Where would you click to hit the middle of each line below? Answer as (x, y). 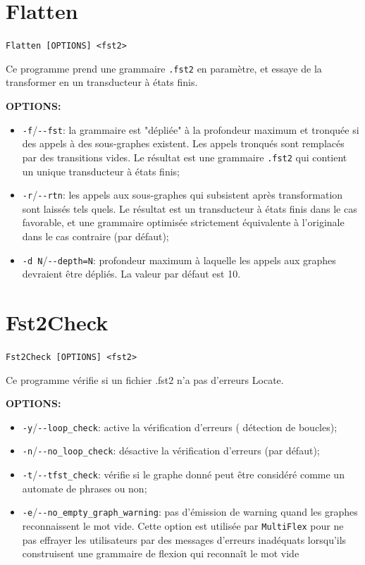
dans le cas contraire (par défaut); (95, 236)
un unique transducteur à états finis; (101, 171)
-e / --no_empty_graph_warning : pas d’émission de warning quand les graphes (190, 512)
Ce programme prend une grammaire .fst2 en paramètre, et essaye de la (164, 68)
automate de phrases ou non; (85, 488)
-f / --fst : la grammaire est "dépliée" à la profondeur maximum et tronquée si (191, 129)
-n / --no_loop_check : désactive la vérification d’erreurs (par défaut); (171, 451)
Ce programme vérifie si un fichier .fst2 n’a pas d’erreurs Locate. (145, 379)
